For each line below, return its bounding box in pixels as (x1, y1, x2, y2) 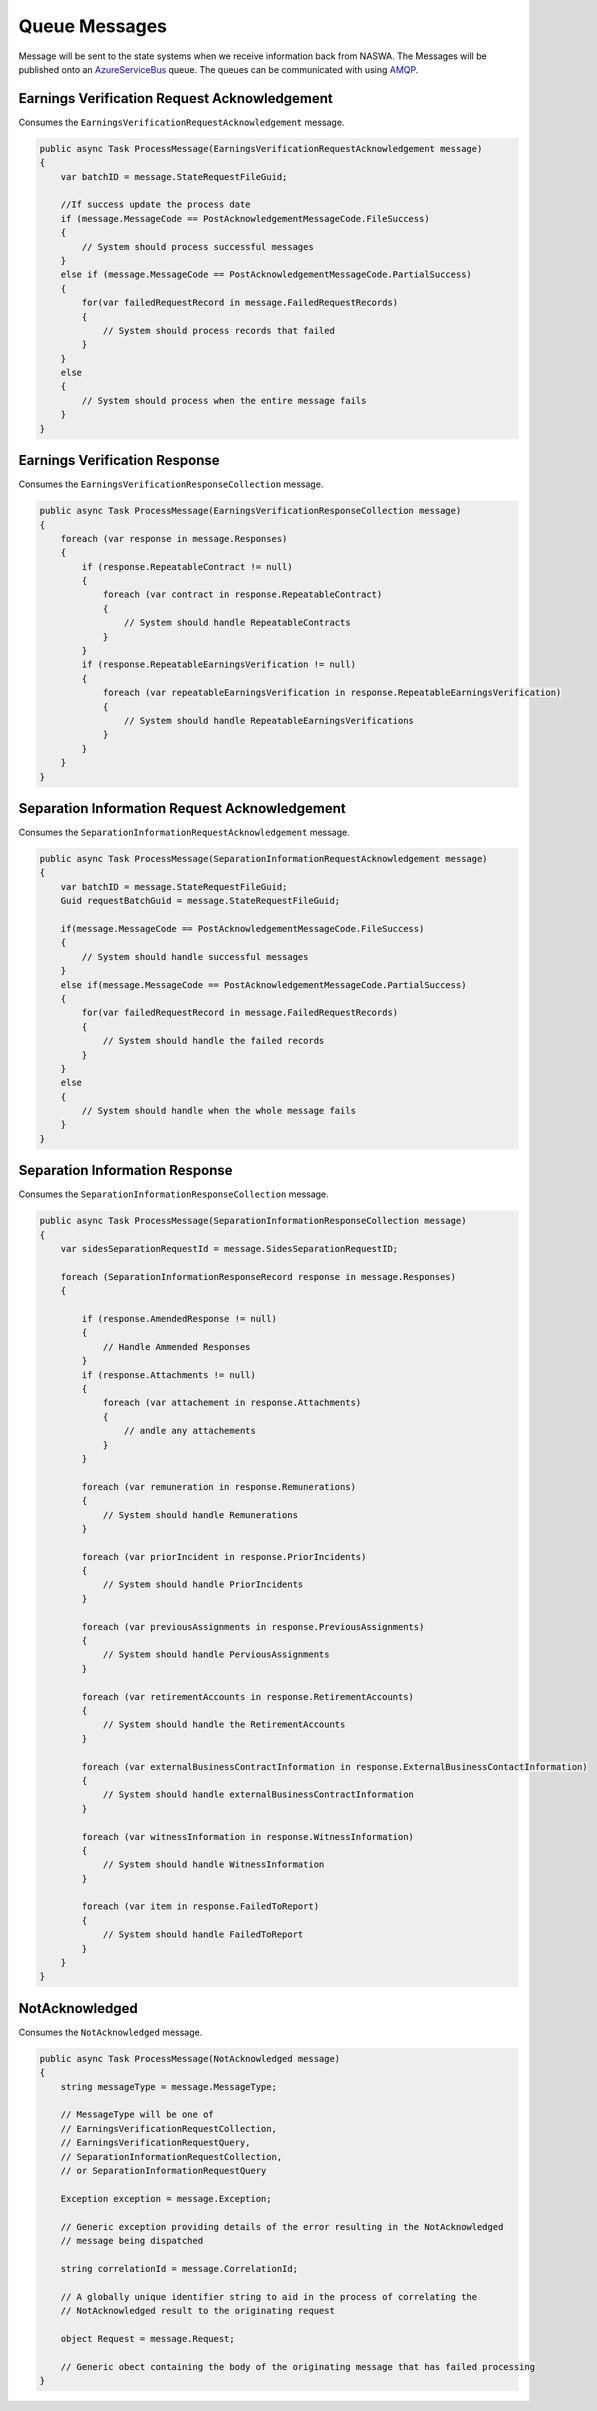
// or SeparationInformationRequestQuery (60, 2165, 267, 2177)
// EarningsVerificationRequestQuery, (60, 2137, 251, 2149)
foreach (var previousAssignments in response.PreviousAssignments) (81, 1621, 425, 1632)
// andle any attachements (123, 1425, 257, 1437)
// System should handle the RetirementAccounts (102, 1719, 346, 1730)
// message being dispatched (60, 2235, 204, 2246)
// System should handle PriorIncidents (102, 1579, 304, 1590)
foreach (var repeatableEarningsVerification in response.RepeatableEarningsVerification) (102, 687, 562, 699)
